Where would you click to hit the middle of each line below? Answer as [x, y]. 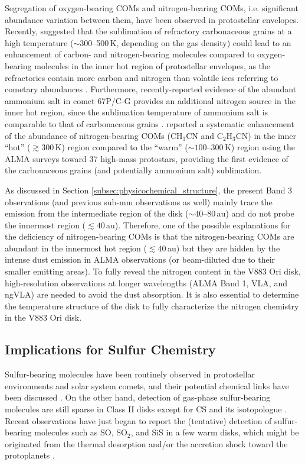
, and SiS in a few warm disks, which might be [215, 432]
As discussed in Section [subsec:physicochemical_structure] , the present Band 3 [149, 190]
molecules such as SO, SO [81, 432]
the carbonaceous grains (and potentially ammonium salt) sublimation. [133, 170]
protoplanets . [30, 455]
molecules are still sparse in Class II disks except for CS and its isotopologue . [146, 409]
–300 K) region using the [251, 147]
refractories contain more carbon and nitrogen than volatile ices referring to [142, 77]
